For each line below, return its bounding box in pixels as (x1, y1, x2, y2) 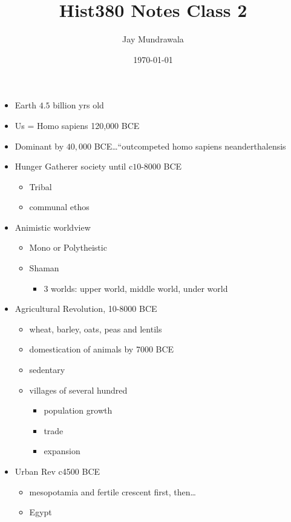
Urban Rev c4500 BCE (15, 465, 100, 477)
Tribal (29, 180, 52, 193)
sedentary (29, 363, 65, 376)
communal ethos (29, 200, 90, 213)
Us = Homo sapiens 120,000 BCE (15, 119, 140, 131)
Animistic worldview (15, 220, 91, 233)
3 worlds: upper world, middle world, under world (44, 282, 228, 294)
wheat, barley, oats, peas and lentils (29, 322, 162, 335)
